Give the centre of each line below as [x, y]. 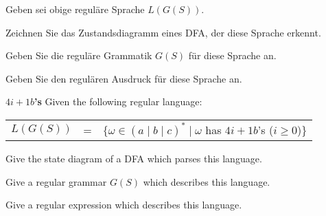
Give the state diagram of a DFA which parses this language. [134, 158]
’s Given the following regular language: [118, 101]
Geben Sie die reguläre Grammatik [79, 55]
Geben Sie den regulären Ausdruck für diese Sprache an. [124, 78]
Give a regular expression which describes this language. [124, 205]
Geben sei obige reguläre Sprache [75, 9]
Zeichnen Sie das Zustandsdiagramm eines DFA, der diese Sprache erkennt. [163, 32]
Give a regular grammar [56, 181]
